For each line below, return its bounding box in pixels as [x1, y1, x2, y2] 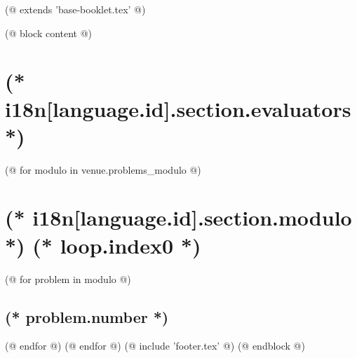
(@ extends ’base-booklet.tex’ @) [5, 2, 146, 16]
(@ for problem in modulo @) [5, 271, 131, 286]
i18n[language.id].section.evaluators [5, 94, 351, 123]
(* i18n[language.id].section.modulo [5, 203, 352, 232]
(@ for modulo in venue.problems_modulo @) [5, 162, 201, 177]
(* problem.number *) [5, 305, 169, 327]
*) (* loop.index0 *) [5, 230, 201, 259]
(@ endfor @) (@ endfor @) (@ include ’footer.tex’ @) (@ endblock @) [5, 338, 305, 353]
